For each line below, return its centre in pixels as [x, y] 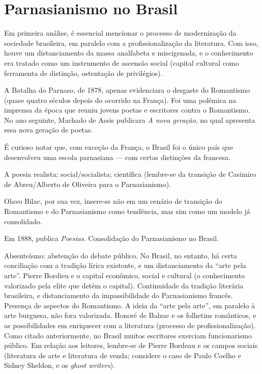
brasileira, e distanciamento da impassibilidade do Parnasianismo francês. [119, 295]
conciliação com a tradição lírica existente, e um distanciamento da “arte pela [125, 265]
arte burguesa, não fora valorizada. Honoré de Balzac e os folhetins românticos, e [130, 315]
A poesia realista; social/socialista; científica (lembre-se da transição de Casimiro [130, 174]
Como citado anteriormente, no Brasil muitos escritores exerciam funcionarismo [128, 335]
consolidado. [23, 221]
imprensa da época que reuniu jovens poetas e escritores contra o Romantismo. [127, 110]
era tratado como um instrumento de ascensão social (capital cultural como [122, 62]
